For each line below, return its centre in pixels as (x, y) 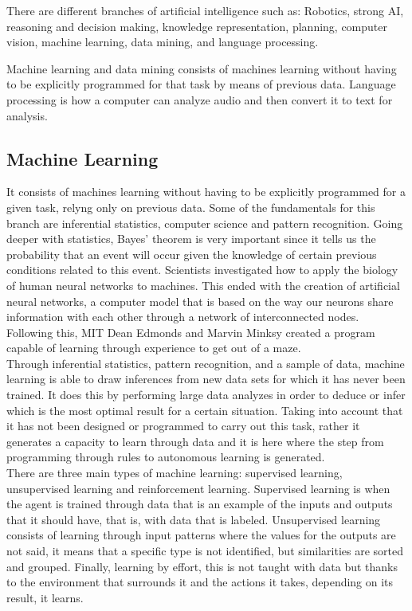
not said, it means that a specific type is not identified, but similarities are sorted (205, 551)
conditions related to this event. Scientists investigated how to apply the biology (202, 270)
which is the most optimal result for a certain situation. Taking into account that (205, 410)
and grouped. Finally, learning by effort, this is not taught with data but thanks (202, 566)
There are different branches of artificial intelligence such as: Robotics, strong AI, (205, 10)
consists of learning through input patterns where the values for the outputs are (201, 535)
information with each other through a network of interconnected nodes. (183, 317)
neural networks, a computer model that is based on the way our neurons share (200, 301)
